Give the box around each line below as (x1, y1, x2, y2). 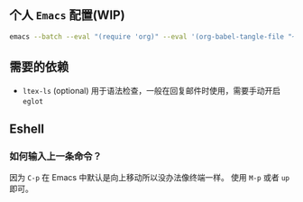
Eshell (9, 121, 45, 136)
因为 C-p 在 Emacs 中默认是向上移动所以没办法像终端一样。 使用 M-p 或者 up (9, 172, 290, 183)
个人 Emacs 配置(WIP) (9, 7, 125, 23)
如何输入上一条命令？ (9, 150, 102, 162)
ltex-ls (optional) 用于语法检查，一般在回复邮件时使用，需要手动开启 (22, 85, 281, 96)
